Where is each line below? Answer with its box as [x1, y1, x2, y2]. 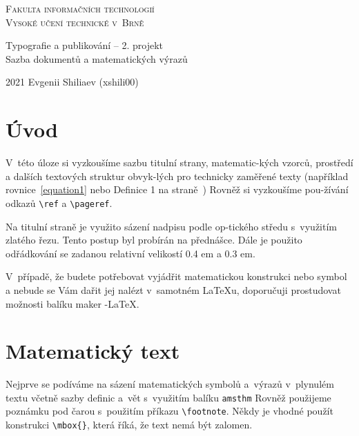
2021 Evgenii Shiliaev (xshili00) [6, 75, 139, 89]
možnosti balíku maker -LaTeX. [6, 296, 139, 310]
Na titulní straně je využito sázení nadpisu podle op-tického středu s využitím [6, 219, 337, 233]
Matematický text [6, 337, 180, 365]
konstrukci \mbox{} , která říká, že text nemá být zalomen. [6, 417, 253, 432]
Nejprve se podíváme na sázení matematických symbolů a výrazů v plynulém [6, 377, 334, 391]
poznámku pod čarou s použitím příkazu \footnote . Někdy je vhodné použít [6, 404, 333, 418]
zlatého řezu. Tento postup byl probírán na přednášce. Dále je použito [6, 232, 302, 247]
